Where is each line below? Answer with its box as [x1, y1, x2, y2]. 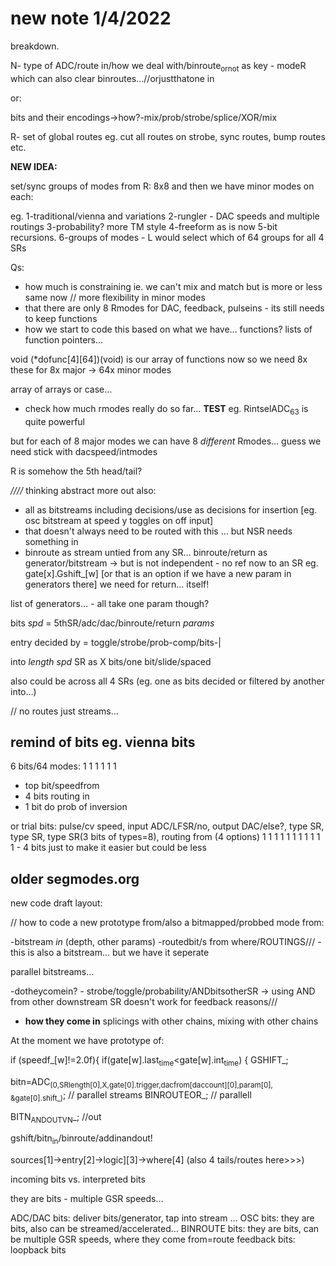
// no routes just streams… [10, 705, 119, 717]
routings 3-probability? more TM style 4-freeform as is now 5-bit [10, 220, 278, 232]
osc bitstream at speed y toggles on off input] [24, 514, 214, 526]
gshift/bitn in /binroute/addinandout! [10, 1132, 153, 1147]
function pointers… [24, 333, 104, 346]
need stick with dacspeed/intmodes [10, 445, 158, 457]
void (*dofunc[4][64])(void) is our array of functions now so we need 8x [10, 353, 308, 365]
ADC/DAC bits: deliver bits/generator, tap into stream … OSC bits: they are [10, 1212, 315, 1224]
